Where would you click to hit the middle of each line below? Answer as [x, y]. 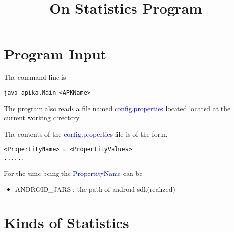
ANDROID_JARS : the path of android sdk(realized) [95, 189]
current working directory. [43, 118]
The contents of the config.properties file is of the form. [86, 134]
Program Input [55, 54]
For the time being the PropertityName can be [73, 173]
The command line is [35, 77]
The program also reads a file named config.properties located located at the [117, 108]
